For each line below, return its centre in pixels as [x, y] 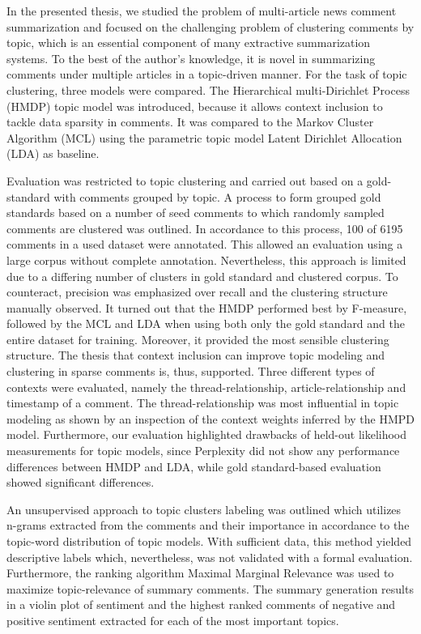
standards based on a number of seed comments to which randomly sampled [196, 213]
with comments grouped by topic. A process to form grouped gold [217, 196]
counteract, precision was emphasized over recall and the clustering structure [197, 292]
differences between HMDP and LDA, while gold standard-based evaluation [194, 466]
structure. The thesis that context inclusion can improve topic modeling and [196, 355]
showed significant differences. [81, 482]
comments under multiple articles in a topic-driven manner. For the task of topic [207, 74]
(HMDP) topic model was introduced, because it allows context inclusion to [195, 106]
